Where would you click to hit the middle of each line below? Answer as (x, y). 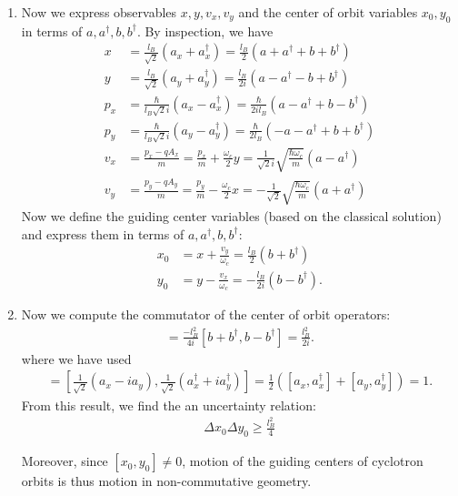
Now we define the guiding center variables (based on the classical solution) (231, 216)
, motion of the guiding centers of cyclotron (303, 461)
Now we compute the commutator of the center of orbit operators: (206, 314)
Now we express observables (99, 12)
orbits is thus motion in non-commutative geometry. (166, 481)
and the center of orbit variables (328, 12)
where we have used (76, 358)
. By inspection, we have (205, 30)
